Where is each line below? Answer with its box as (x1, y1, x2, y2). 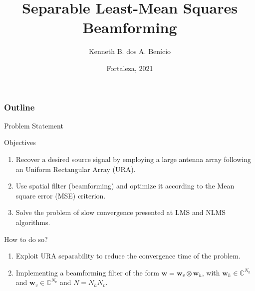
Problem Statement (4, 120, 63, 130)
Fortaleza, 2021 (106, 62, 153, 73)
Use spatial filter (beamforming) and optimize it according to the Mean (15, 180, 235, 191)
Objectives (4, 137, 36, 147)
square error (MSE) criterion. (15, 190, 106, 200)
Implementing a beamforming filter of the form (15, 267, 159, 277)
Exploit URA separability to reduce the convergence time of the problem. (15, 250, 241, 261)
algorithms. (15, 216, 50, 227)
